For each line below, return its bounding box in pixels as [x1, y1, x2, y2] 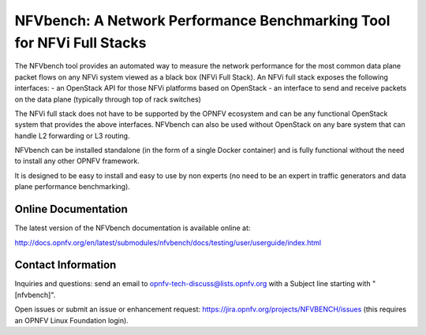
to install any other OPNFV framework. [14, 156, 140, 166]
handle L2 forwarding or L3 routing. [14, 131, 130, 140]
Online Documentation [14, 203, 128, 216]
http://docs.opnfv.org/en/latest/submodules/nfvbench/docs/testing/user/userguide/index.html [14, 237, 322, 248]
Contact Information [14, 259, 117, 272]
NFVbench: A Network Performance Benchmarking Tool [14, 12, 390, 29]
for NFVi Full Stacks [14, 34, 147, 51]
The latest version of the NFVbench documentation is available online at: [14, 223, 251, 233]
